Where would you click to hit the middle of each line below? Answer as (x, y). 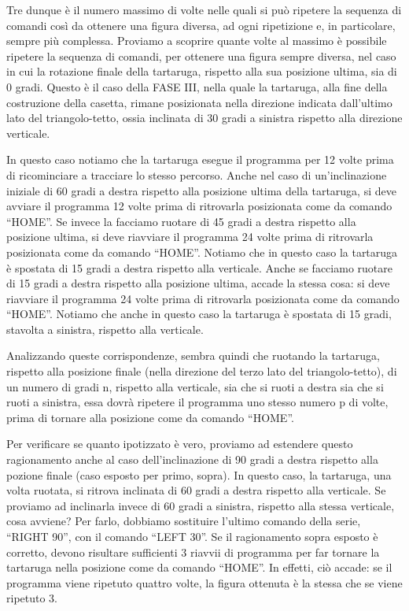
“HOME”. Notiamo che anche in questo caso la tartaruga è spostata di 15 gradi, (199, 314)
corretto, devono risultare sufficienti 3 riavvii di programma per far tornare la (193, 552)
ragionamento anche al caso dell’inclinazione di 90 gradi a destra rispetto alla (192, 459)
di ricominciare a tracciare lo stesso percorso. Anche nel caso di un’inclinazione (197, 174)
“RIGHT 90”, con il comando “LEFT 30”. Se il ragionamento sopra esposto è (192, 536)
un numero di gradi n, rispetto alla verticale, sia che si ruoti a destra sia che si (195, 386)
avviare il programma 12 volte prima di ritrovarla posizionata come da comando (199, 206)
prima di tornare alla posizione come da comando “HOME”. (150, 417)
